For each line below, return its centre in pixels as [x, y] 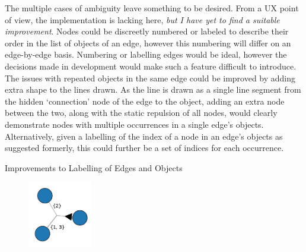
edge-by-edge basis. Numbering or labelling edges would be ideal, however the [146, 54]
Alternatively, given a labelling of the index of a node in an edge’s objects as [144, 136]
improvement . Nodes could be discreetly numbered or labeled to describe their [147, 31]
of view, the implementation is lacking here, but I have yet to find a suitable [142, 19]
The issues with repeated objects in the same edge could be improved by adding [150, 78]
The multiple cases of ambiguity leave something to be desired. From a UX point [152, 8]
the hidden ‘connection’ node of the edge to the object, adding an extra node [145, 101]
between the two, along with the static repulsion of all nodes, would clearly [141, 113]
